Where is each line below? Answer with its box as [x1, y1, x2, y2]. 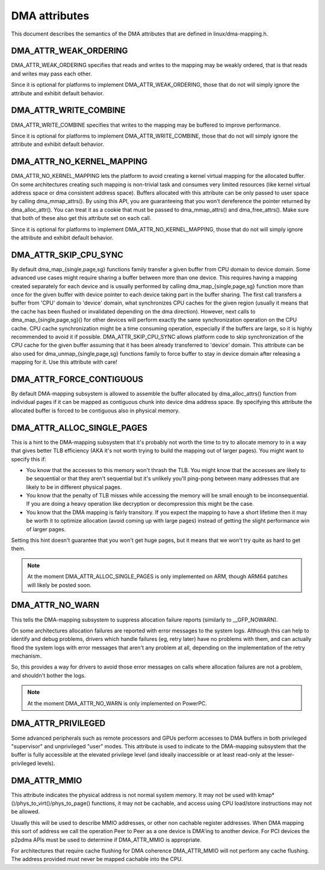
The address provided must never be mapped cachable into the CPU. [11, 856, 183, 863]
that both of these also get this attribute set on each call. [11, 215, 152, 222]
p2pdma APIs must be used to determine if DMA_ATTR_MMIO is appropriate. [11, 836, 202, 843]
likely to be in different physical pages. [26, 483, 122, 491]
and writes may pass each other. [11, 70, 93, 77]
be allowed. [11, 808, 40, 815]
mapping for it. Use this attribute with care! [11, 359, 117, 366]
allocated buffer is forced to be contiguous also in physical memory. [11, 407, 180, 414]
